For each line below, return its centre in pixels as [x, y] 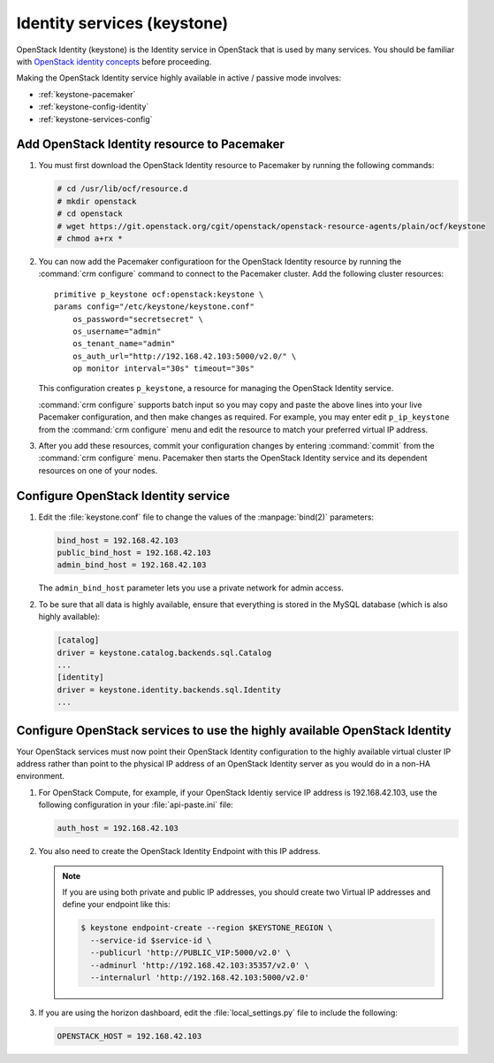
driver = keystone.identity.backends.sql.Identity [169, 689]
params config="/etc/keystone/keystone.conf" [155, 307]
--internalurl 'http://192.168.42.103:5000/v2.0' [199, 977]
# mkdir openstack [97, 201]
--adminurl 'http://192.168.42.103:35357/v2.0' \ [199, 965]
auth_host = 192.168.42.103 [118, 828]
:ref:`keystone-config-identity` [94, 107]
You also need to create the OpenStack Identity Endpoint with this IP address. [180, 851]
